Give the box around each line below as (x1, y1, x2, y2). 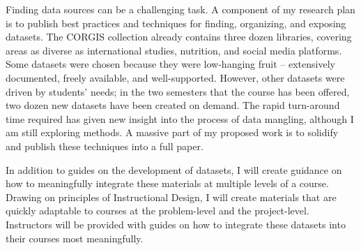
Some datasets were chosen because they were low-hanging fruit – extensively (6, 57, 335, 71)
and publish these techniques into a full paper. (6, 138, 203, 153)
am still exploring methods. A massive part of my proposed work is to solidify (6, 125, 339, 140)
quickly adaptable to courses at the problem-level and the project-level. (6, 203, 309, 218)
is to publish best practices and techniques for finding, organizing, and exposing (6, 15, 346, 30)
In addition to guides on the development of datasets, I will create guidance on (6, 162, 342, 177)
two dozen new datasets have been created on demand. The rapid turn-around (6, 98, 340, 112)
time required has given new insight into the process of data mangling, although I (6, 111, 354, 126)
